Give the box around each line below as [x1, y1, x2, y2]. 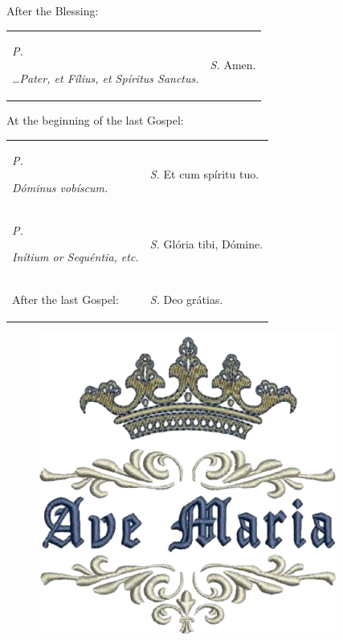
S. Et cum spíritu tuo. [149, 166, 259, 183]
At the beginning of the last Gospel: [6, 112, 184, 129]
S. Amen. [210, 56, 256, 73]
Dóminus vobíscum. [12, 178, 108, 195]
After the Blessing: [6, 2, 99, 18]
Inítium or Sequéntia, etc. [12, 248, 139, 265]
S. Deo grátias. [149, 291, 223, 308]
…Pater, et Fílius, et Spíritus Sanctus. [12, 69, 199, 86]
